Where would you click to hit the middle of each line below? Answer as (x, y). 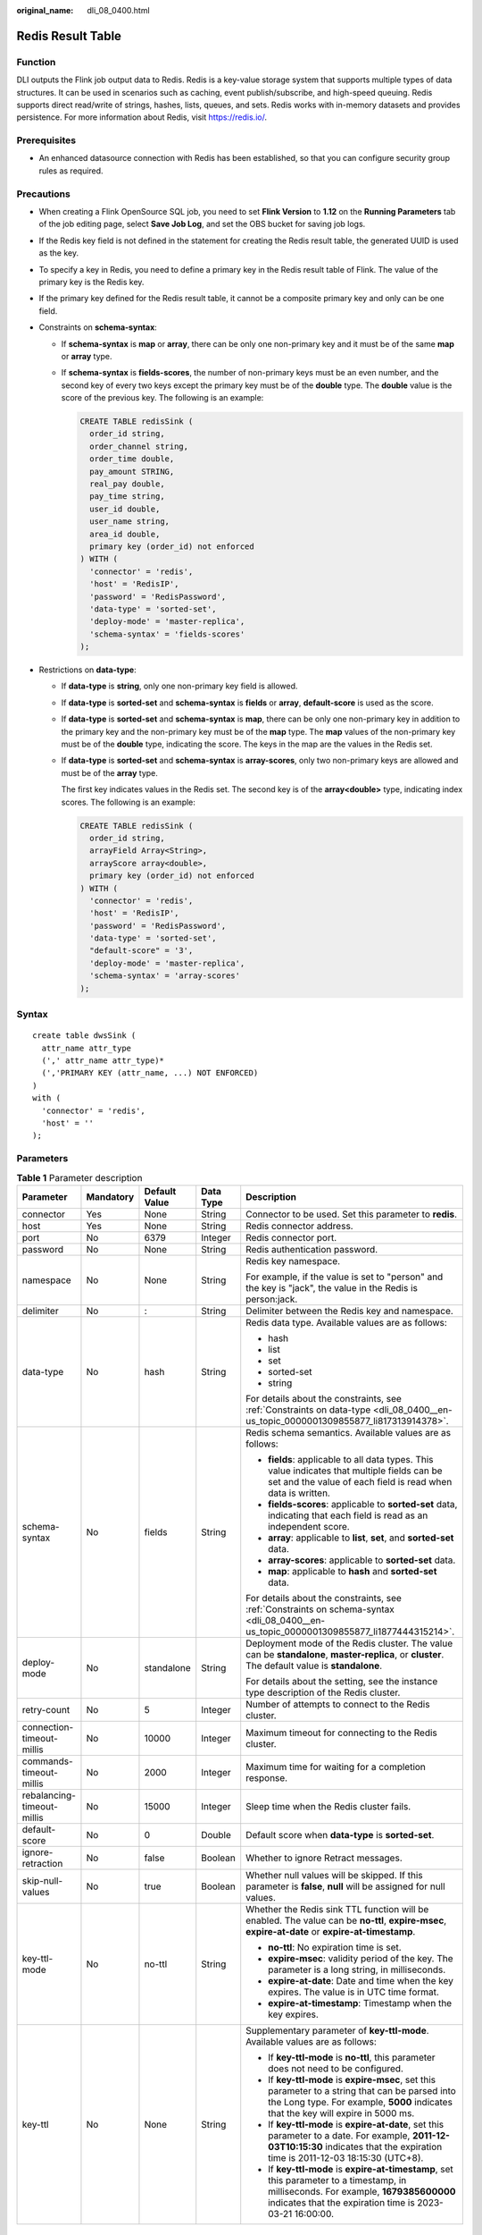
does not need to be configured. (336, 2068)
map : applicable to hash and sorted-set (353, 1571)
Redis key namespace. (293, 1261)
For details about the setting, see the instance (342, 1681)
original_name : (45, 10)
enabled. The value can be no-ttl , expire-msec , (346, 1920)
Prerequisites (46, 140)
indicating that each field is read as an (348, 1515)
